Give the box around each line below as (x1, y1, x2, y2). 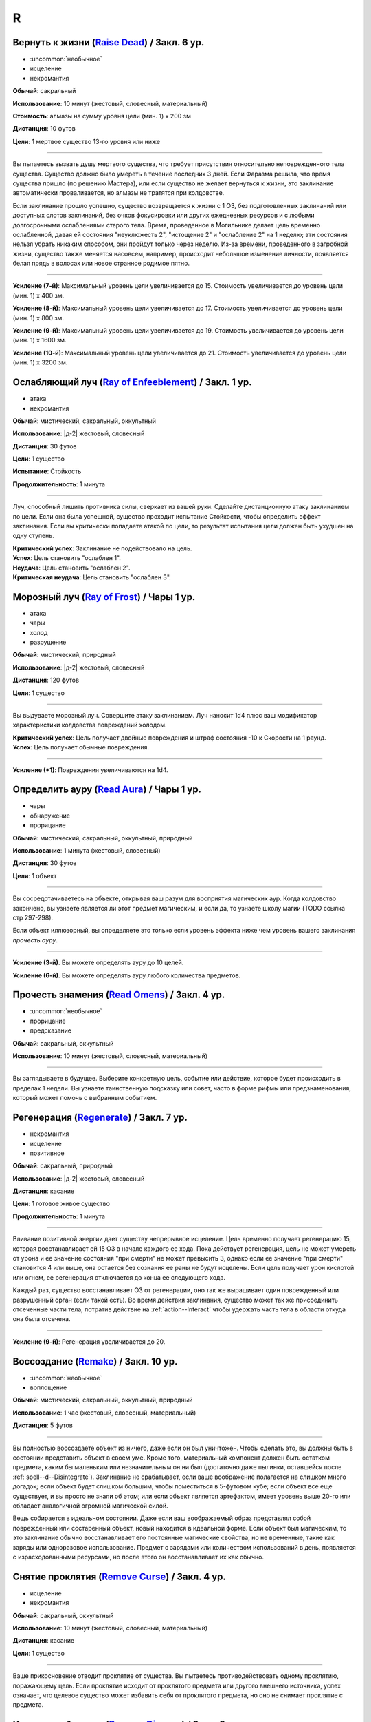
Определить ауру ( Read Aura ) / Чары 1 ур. (12, 784, 202, 796)
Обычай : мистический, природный (12, 651, 116, 659)
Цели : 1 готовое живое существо (12, 1199, 110, 1208)
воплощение (30, 1383, 67, 1391)
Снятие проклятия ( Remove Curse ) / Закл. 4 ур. (12, 1570, 227, 1582)
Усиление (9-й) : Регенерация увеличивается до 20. (12, 1337, 166, 1346)
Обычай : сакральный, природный (12, 1161, 113, 1170)
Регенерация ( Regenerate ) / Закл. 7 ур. (12, 1112, 188, 1123)
